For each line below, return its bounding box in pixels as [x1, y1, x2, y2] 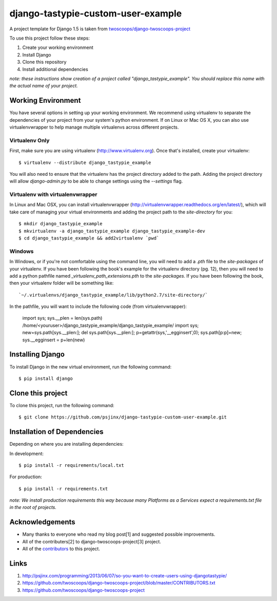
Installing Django [9, 350, 65, 359]
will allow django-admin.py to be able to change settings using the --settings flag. [9, 178, 183, 185]
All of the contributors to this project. [22, 545, 100, 552]
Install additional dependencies [22, 66, 88, 72]
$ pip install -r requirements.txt [18, 486, 108, 491]
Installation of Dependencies [9, 427, 104, 436]
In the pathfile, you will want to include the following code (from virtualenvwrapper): [9, 303, 187, 309]
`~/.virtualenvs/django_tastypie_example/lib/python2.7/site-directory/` [18, 292, 208, 298]
